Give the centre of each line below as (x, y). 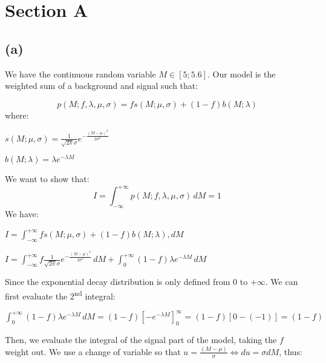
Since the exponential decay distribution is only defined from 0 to (126, 281)
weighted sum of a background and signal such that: (102, 86)
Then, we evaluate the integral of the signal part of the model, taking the (141, 340)
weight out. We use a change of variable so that (93, 351)
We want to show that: (47, 179)
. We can (282, 281)
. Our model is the (241, 74)
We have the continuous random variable (80, 74)
